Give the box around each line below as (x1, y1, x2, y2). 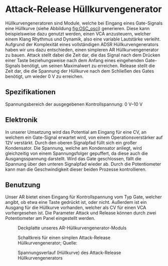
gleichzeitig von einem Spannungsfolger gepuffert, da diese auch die (5, 150, 148, 156)
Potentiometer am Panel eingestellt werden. (5, 215, 95, 221)
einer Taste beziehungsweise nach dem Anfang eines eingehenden (5, 57, 144, 63)
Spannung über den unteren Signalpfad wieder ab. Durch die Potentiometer (5, 161, 161, 167)
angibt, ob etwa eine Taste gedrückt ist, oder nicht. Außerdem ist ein (5, 199, 147, 205)
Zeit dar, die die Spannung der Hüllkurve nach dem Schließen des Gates (5, 68, 154, 74)
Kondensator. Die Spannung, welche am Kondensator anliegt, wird (5, 145, 142, 151)
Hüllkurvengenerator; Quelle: (18, 240, 78, 246)
